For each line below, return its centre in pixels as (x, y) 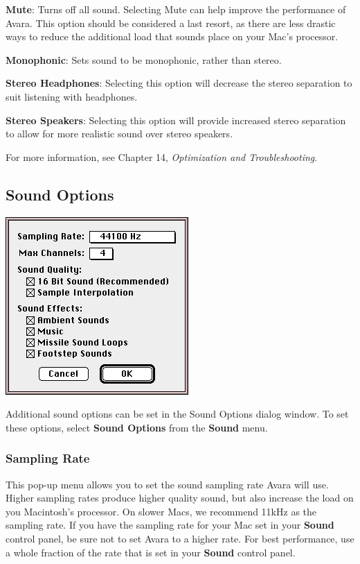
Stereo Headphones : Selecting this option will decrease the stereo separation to (179, 83)
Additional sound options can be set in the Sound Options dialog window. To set (177, 414)
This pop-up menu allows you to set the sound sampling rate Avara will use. (167, 484)
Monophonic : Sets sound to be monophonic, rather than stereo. (144, 59)
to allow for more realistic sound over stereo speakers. (119, 134)
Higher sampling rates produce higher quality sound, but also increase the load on (180, 498)
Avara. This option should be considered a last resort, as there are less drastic (171, 23)
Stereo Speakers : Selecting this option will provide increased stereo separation (176, 120)
